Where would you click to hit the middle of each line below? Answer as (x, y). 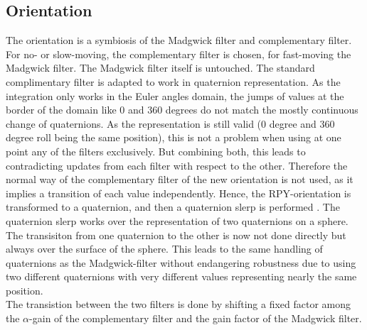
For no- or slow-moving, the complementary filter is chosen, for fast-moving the (179, 54)
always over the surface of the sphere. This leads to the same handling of (164, 249)
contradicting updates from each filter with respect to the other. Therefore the (177, 165)
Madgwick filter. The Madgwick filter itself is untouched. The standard (160, 68)
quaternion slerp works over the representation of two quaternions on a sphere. (177, 220)
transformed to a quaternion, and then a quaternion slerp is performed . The (173, 207)
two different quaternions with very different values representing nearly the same (181, 276)
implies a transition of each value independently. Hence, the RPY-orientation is (179, 193)
